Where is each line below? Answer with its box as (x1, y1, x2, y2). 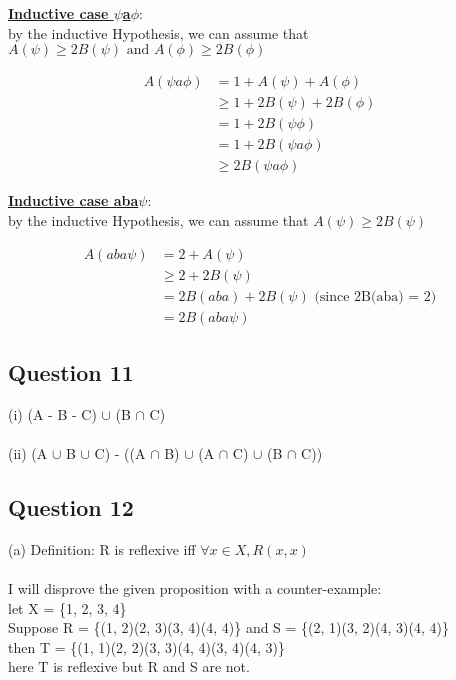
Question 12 (8, 492, 134, 523)
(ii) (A (8, 443, 48, 464)
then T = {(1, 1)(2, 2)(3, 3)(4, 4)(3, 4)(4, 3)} (8, 636, 285, 657)
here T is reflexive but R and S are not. (8, 656, 250, 677)
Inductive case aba (8, 190, 139, 211)
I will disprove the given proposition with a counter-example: (8, 578, 382, 599)
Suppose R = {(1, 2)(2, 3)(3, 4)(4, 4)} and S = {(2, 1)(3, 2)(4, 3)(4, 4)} (8, 617, 449, 638)
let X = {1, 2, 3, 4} (8, 597, 127, 618)
